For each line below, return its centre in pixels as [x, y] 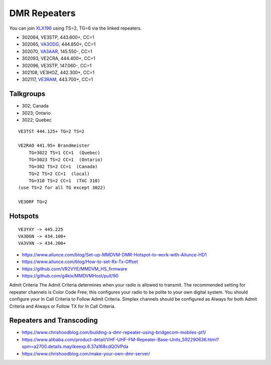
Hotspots [24, 216]
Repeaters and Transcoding [53, 321]
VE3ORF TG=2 [33, 202]
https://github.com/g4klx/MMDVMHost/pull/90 [70, 276]
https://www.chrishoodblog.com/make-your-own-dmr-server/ [86, 353]
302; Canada [35, 106]
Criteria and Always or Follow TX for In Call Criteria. [62, 306]
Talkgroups [27, 94]
